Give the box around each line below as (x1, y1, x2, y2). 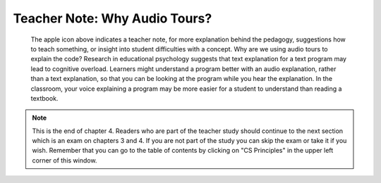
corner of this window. (32, 156, 97, 165)
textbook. (30, 94, 59, 102)
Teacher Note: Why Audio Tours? (13, 11, 212, 26)
